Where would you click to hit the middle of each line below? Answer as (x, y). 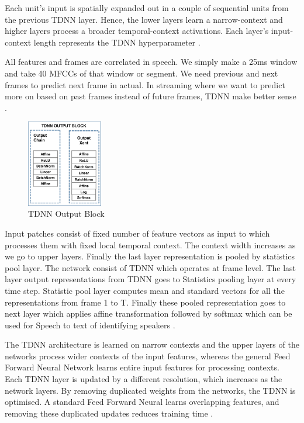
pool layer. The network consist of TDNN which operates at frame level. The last (150, 267)
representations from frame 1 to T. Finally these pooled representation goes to (145, 302)
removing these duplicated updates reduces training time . (109, 413)
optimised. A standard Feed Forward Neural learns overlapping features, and (142, 402)
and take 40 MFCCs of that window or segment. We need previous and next (141, 73)
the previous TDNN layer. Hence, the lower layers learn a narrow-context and (144, 19)
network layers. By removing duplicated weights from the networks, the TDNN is (150, 390)
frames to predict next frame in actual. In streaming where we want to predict (145, 84)
